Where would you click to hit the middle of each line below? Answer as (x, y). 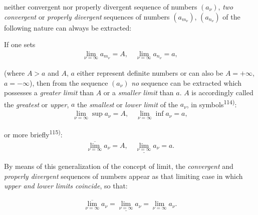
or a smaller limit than (139, 92)
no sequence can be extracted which (186, 82)
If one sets (20, 44)
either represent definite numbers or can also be (150, 73)
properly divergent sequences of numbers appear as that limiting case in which (123, 176)
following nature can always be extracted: (68, 27)
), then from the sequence (69, 82)
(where (15, 73)
